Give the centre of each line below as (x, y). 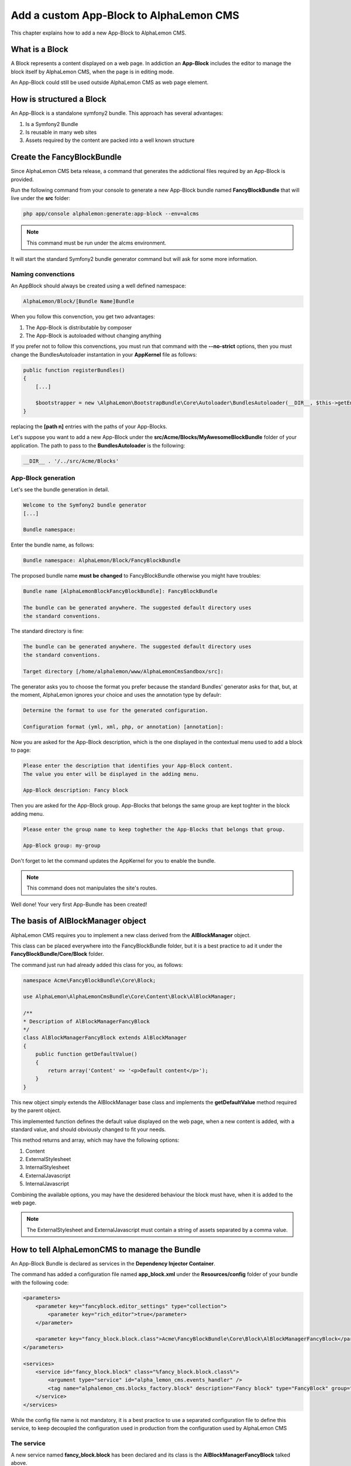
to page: (21, 750)
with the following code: (40, 1282)
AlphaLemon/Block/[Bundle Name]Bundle (79, 301)
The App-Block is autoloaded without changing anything (94, 336)
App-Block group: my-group (62, 846)
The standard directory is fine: (47, 631)
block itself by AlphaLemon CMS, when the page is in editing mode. (92, 72)
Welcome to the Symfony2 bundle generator (85, 505)
